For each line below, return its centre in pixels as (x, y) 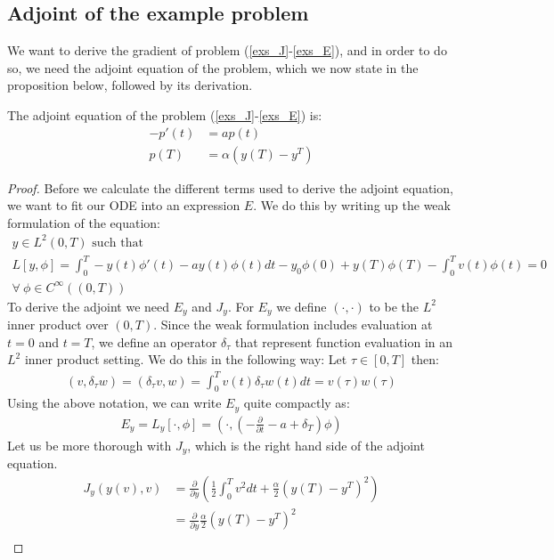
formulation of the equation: (84, 222)
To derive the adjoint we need (89, 306)
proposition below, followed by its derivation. (130, 85)
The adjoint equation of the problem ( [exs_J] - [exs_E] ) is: (165, 114)
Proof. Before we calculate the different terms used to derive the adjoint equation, (230, 187)
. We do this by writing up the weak (352, 205)
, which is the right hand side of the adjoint (306, 445)
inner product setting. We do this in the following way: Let (186, 359)
